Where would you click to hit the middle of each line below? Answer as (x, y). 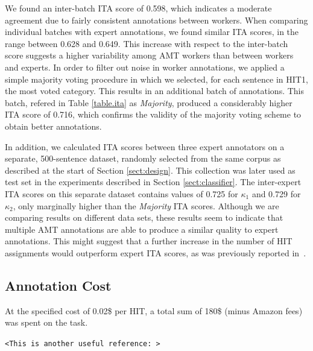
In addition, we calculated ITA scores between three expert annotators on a (145, 146)
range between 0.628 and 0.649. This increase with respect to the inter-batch (147, 43)
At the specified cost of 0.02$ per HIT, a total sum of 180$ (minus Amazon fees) (154, 310)
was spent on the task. (46, 322)
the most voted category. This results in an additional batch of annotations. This (155, 91)
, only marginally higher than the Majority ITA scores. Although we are (146, 205)
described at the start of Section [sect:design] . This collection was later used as (150, 170)
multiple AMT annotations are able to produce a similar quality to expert (142, 229)
